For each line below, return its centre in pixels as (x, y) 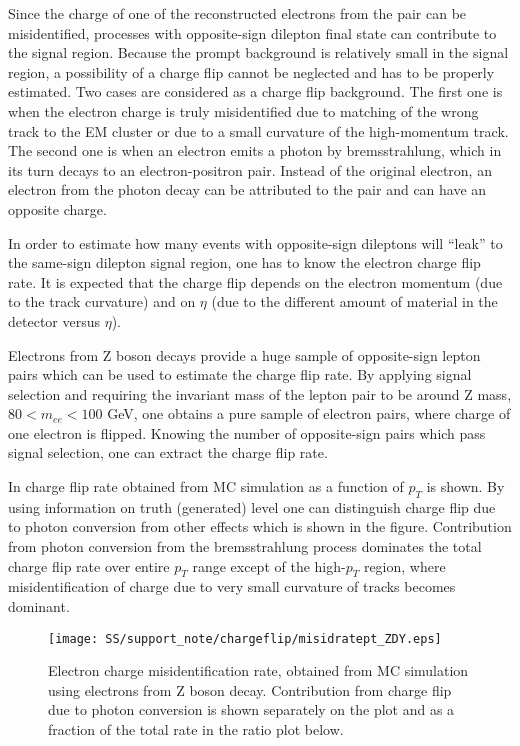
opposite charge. (57, 208)
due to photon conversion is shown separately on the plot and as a (251, 709)
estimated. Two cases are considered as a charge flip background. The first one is (255, 91)
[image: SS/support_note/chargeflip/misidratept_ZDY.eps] (245, 638)
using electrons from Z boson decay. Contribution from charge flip (250, 689)
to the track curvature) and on (102, 301)
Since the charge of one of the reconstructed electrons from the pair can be (237, 13)
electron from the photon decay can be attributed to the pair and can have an (247, 189)
